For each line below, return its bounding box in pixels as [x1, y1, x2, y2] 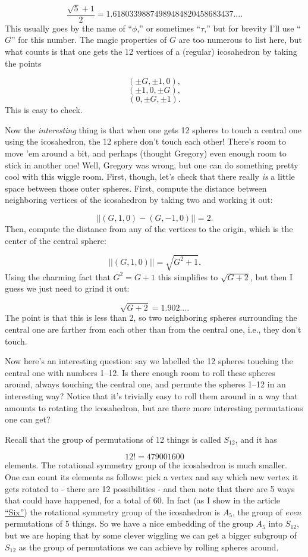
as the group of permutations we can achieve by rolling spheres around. [18, 540, 279, 553]
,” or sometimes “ [137, 21, 201, 34]
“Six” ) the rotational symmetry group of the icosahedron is [5, 505, 221, 518]
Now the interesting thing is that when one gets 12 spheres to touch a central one [5, 123, 301, 136]
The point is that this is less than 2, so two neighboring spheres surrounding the [5, 311, 297, 324]
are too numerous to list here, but [178, 33, 302, 46]
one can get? [5, 413, 51, 425]
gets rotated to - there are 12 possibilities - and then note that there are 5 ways [5, 482, 295, 495]
